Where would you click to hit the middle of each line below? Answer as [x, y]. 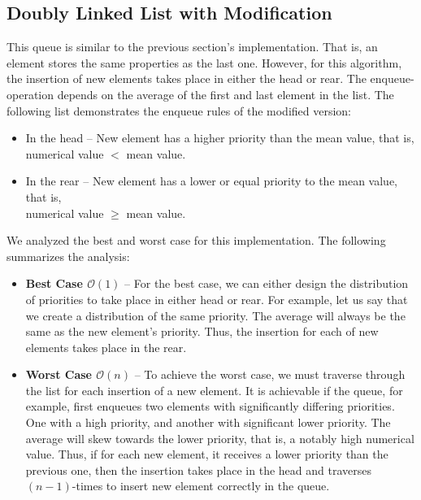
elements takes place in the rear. [106, 347]
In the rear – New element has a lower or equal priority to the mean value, [211, 181]
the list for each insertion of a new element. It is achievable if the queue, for [214, 390]
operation [30, 94]
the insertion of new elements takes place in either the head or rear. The [187, 78]
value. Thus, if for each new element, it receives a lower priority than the [207, 454]
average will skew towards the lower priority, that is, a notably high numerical [220, 438]
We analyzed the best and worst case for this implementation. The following [196, 240]
